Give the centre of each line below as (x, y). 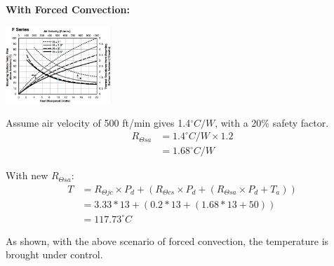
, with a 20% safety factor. (272, 122)
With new (27, 175)
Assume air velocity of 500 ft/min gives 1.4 (98, 122)
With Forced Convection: (68, 9)
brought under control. (54, 254)
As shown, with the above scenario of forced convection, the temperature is (167, 240)
